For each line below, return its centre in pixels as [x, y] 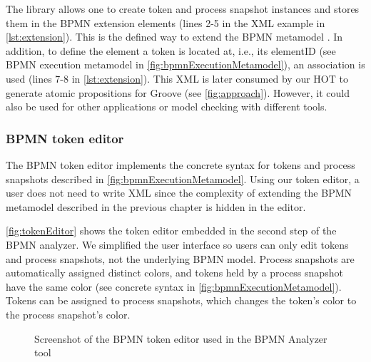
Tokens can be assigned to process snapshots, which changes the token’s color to [181, 300]
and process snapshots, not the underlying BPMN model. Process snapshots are [180, 258]
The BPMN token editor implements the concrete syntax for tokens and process [181, 164]
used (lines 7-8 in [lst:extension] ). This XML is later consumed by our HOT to [177, 78]
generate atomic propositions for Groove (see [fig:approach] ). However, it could [178, 92]
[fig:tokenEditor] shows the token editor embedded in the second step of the [171, 231]
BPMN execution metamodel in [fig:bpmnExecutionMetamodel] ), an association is [185, 64]
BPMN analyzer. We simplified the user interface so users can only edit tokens [177, 244]
